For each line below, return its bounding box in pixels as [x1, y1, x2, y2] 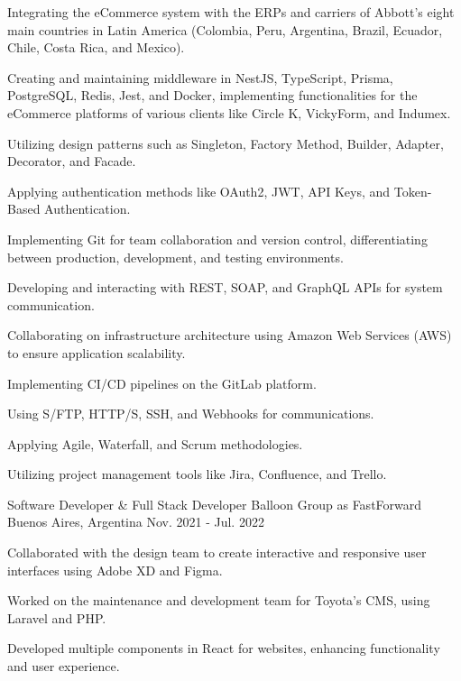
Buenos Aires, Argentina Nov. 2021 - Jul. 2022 [7, 512, 264, 531]
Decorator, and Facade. [7, 152, 136, 170]
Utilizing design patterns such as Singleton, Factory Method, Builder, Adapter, [7, 133, 444, 152]
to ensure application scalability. [7, 343, 186, 362]
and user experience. [7, 657, 120, 676]
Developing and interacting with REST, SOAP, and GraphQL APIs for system [7, 278, 443, 297]
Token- [393, 181, 432, 200]
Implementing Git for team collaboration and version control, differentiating [7, 229, 428, 248]
